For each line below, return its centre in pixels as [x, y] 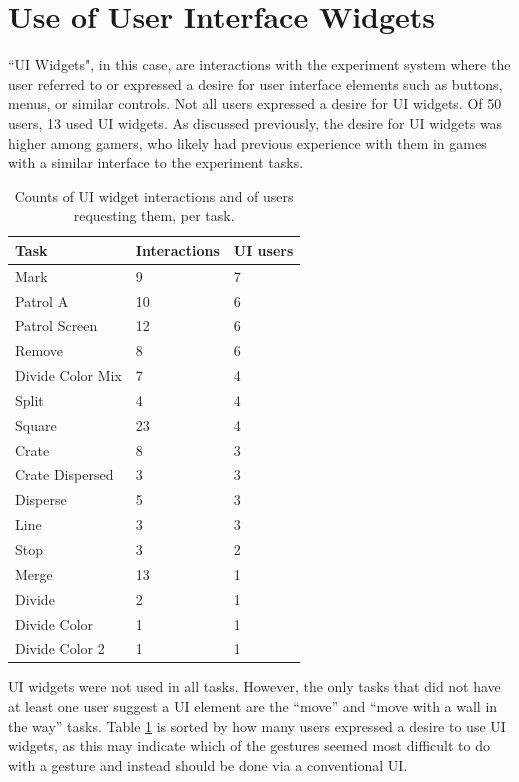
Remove [39, 350]
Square [36, 424]
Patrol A [42, 300]
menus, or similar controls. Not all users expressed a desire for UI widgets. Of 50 [255, 103]
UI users [263, 249]
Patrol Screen [56, 325]
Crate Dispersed [64, 474]
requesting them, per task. [154, 215]
